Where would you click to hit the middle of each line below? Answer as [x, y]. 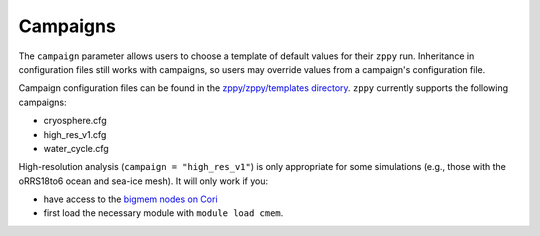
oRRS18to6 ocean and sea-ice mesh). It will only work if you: [143, 181]
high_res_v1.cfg [75, 134]
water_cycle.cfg [76, 148]
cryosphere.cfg [75, 121]
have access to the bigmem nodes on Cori [131, 199]
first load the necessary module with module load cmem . [163, 213]
